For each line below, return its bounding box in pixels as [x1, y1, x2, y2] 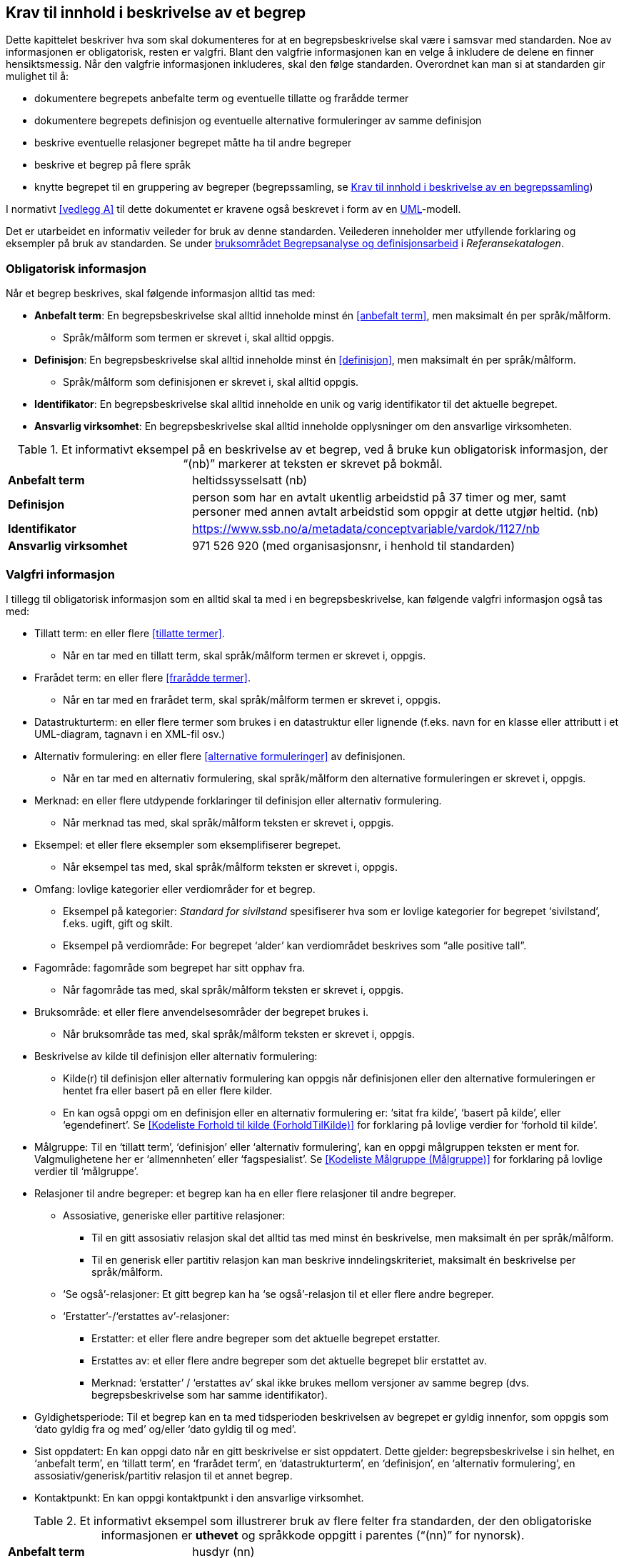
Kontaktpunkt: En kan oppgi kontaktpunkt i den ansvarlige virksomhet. [34, 1491, 364, 1504]
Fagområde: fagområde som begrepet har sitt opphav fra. [34, 961, 306, 974]
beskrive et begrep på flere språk [34, 159, 191, 171]
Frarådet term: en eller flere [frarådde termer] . [34, 671, 251, 684]
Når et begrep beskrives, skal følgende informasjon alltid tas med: [6, 287, 316, 300]
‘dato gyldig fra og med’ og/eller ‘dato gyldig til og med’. [34, 1422, 297, 1435]
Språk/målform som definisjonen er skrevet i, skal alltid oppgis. [63, 376, 359, 389]
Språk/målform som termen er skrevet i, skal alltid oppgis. [63, 331, 335, 344]
